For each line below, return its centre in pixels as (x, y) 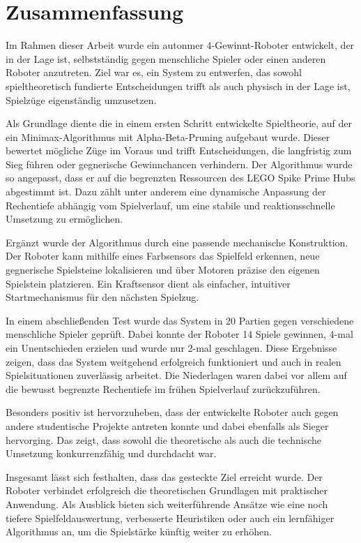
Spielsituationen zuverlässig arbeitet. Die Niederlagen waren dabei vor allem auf (176, 375)
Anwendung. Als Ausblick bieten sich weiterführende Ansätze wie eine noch (167, 504)
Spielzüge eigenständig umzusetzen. (81, 99)
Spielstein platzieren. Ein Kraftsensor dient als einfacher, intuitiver (148, 283)
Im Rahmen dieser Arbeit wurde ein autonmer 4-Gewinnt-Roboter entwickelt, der (180, 45)
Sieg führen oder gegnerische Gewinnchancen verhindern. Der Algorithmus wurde (179, 164)
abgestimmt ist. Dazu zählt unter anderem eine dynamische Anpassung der (166, 192)
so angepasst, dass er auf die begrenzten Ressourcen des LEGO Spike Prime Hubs (180, 178)
